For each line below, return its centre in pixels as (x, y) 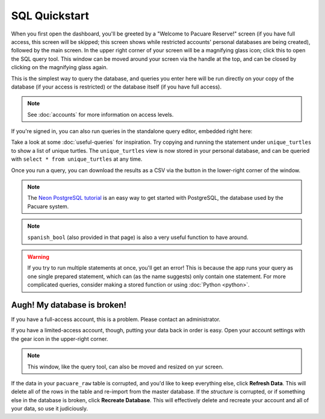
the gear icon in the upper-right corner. (60, 339)
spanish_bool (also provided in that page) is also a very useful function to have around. (138, 237)
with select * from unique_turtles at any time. (77, 159)
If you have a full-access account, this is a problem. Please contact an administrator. (116, 320)
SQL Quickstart (50, 16)
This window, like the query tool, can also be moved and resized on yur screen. (125, 367)
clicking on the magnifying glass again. (60, 67)
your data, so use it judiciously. (50, 409)
